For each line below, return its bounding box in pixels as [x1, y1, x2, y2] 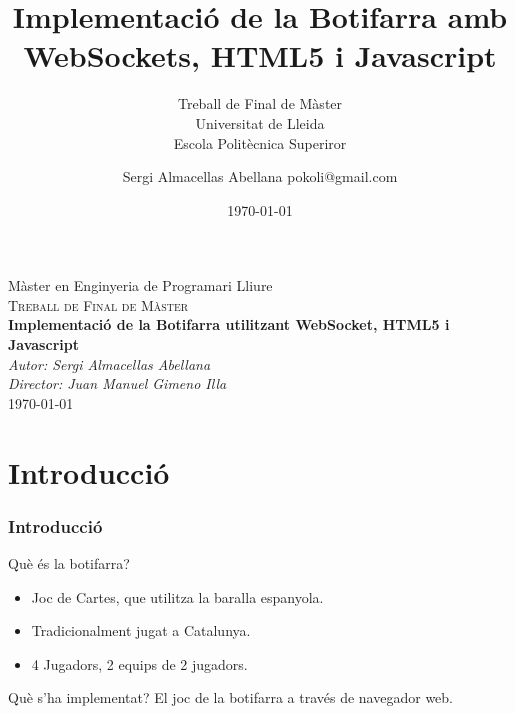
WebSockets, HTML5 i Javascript [23, 35, 497, 76]
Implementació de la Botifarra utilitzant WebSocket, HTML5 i [8, 314, 450, 335]
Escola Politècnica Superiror [173, 132, 347, 153]
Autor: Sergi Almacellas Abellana [8, 353, 211, 374]
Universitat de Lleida [195, 112, 325, 133]
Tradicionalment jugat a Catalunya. [31, 620, 251, 641]
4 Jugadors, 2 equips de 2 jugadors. [31, 653, 248, 674]
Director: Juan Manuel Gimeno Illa [8, 373, 227, 394]
